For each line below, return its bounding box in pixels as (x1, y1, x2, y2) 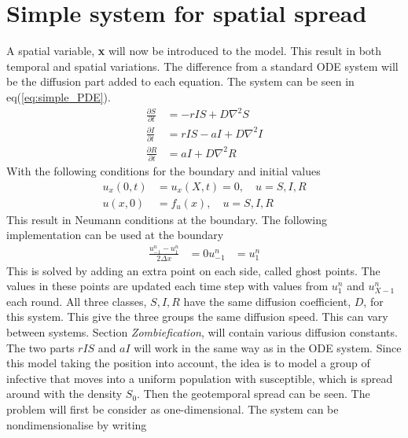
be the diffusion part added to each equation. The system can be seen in (6, 73, 355, 90)
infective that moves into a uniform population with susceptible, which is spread (6, 370, 393, 386)
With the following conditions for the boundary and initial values (6, 163, 321, 179)
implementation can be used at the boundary (6, 226, 224, 243)
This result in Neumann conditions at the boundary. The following (6, 211, 327, 227)
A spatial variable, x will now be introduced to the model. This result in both (6, 42, 382, 59)
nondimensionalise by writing (6, 416, 147, 432)
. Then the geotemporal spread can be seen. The (137, 385, 370, 402)
